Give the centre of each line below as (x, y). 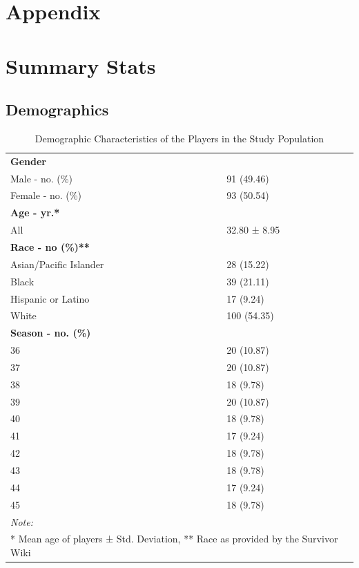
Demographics (57, 110)
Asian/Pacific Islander (57, 264)
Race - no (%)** (50, 247)
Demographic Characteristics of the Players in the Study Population (179, 138)
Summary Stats (81, 65)
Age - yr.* (35, 212)
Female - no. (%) (46, 195)
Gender (28, 161)
